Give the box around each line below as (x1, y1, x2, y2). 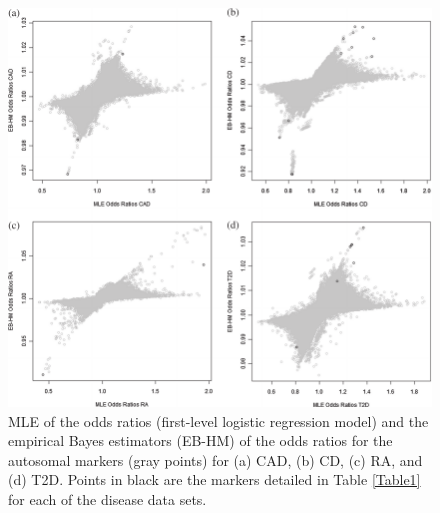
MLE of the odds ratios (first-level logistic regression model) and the (8, 410, 429, 431)
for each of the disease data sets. (8, 489, 207, 510)
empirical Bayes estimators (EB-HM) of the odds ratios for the (8, 430, 393, 451)
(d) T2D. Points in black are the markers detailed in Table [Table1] (8, 469, 421, 490)
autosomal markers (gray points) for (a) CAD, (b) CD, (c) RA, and (8, 449, 423, 470)
